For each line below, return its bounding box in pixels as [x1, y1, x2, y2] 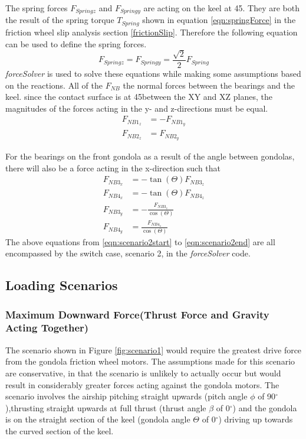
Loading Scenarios [5, 276, 118, 294]
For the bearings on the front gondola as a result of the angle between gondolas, [5, 150, 295, 162]
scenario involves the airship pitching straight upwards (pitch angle [5, 390, 248, 402]
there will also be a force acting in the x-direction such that [5, 161, 221, 174]
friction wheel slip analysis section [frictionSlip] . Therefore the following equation [5, 25, 298, 38]
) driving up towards [218, 413, 293, 425]
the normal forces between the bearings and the [123, 79, 295, 91]
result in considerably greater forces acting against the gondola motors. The [5, 378, 279, 391]
